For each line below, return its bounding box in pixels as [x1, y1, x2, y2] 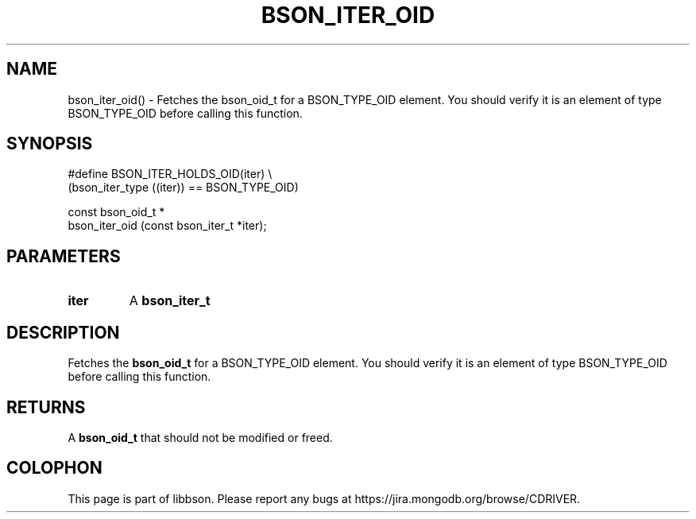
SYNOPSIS [6, 134, 93, 154]
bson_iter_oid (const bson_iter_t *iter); [68, 219, 267, 233]
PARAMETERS [6, 246, 121, 266]
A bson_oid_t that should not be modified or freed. [68, 430, 333, 444]
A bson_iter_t [129, 292, 211, 309]
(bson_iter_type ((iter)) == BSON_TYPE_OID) [68, 180, 299, 195]
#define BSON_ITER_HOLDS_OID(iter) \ [68, 167, 273, 181]
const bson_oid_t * [68, 205, 165, 219]
